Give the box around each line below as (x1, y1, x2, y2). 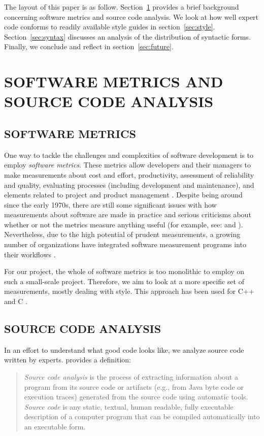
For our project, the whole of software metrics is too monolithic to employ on (4, 266, 245, 277)
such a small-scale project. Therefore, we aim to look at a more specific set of (4, 276, 244, 286)
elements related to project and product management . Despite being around (4, 189, 243, 200)
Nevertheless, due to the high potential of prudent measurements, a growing (4, 229, 241, 240)
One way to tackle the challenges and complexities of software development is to (4, 149, 254, 160)
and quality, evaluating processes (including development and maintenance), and (4, 179, 254, 190)
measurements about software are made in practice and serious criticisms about (4, 209, 251, 220)
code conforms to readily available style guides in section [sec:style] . (4, 21, 215, 32)
